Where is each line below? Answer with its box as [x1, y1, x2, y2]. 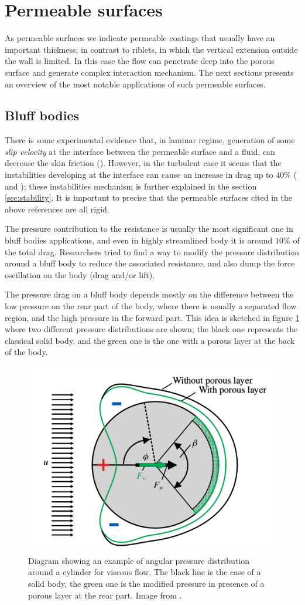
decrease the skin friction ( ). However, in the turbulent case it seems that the [5, 157, 282, 169]
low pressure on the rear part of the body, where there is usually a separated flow [5, 300, 297, 312]
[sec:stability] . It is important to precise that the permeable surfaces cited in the [5, 191, 292, 204]
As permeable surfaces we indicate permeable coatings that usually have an [5, 32, 275, 44]
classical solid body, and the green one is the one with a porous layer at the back [5, 334, 295, 346]
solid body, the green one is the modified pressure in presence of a [28, 577, 265, 589]
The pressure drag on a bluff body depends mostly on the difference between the [5, 288, 294, 300]
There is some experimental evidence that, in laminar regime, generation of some [5, 134, 295, 146]
